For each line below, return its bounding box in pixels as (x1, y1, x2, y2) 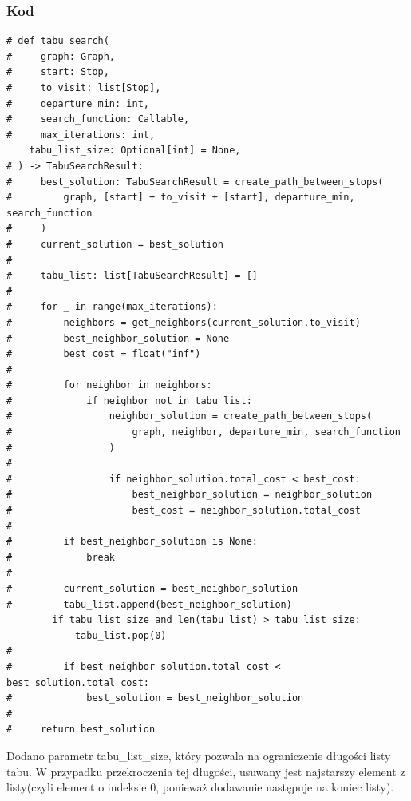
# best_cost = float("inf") (6, 348, 201, 360)
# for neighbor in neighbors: (6, 379, 212, 391)
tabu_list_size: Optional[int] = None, (29, 145, 241, 157)
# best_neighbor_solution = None (6, 332, 230, 344)
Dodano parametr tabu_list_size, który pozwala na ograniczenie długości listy (6, 747, 391, 763)
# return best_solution (6, 724, 156, 736)
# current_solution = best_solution (6, 238, 224, 250)
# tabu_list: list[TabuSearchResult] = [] (6, 270, 258, 282)
